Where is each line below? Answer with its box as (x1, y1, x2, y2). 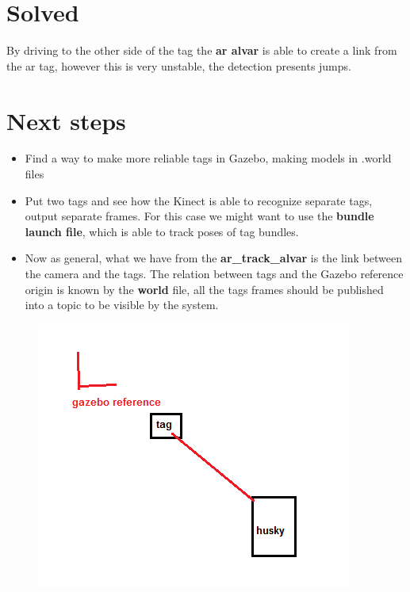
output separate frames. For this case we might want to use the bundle (25, 208, 374, 224)
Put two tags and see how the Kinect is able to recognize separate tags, (25, 192, 373, 208)
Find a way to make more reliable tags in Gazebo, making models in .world (25, 150, 392, 166)
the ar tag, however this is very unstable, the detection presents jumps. (6, 57, 351, 74)
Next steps (6, 104, 126, 136)
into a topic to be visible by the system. (25, 296, 219, 313)
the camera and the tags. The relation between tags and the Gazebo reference (25, 265, 404, 281)
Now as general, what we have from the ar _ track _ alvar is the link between (25, 250, 403, 266)
